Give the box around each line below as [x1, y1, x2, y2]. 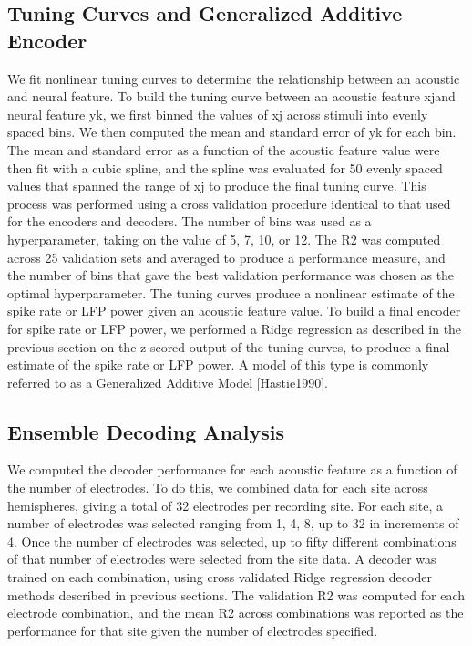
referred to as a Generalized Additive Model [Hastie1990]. [7, 372, 328, 391]
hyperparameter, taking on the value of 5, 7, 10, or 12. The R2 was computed [7, 229, 441, 248]
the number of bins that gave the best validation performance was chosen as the [7, 266, 455, 285]
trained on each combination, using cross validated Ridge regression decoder [7, 568, 432, 587]
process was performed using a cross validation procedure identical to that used [7, 193, 451, 213]
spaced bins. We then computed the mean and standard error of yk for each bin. [7, 122, 457, 141]
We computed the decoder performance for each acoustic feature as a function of [7, 460, 457, 479]
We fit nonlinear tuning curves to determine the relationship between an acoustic [7, 68, 460, 88]
